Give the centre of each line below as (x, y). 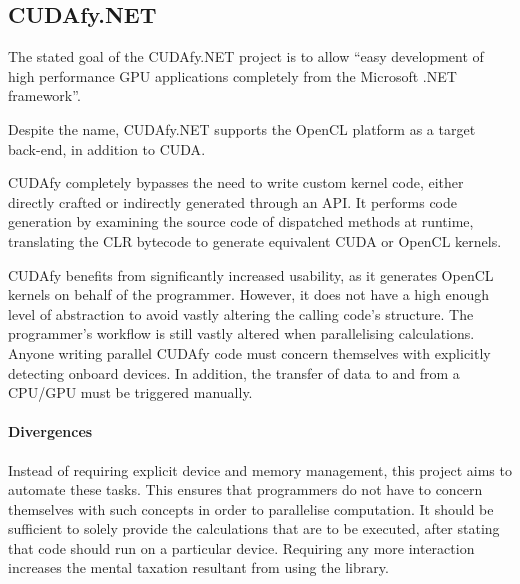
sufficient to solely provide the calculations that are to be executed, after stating (254, 528)
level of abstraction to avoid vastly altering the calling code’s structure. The (241, 313)
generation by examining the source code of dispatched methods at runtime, (241, 221)
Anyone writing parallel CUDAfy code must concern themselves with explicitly (249, 352)
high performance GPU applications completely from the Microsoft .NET (232, 75)
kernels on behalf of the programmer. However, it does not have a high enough (249, 294)
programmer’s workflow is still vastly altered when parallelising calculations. (241, 333)
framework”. (44, 95)
